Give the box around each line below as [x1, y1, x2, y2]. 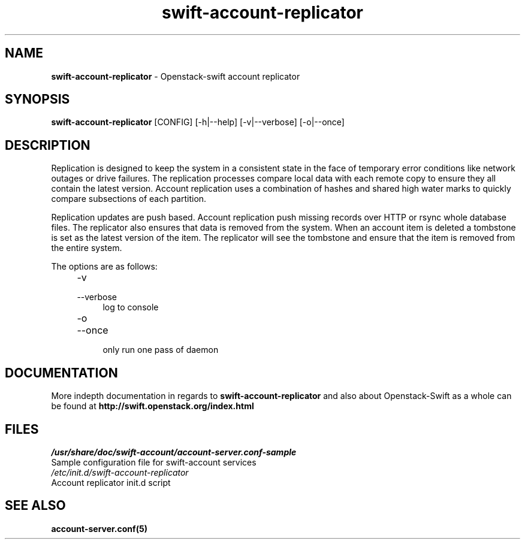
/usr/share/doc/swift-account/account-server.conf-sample [51, 446, 297, 457]
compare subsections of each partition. [51, 194, 207, 204]
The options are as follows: [51, 261, 158, 272]
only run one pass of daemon [102, 344, 219, 355]
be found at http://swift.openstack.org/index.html [51, 401, 254, 412]
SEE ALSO [5, 498, 66, 513]
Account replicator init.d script [51, 477, 171, 488]
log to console [102, 302, 159, 313]
